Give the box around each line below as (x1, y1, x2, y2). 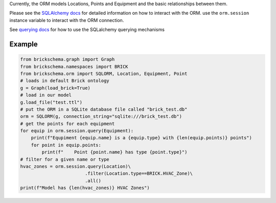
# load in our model (20, 92, 72, 98)
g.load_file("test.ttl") (20, 99, 83, 105)
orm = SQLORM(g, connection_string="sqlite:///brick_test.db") (20, 114, 182, 119)
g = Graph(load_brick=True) (20, 85, 90, 91)
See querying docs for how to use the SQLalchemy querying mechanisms (9, 27, 165, 33)
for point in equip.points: (31, 142, 102, 148)
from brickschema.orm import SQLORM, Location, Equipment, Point (20, 70, 188, 77)
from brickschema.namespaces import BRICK (20, 64, 128, 69)
